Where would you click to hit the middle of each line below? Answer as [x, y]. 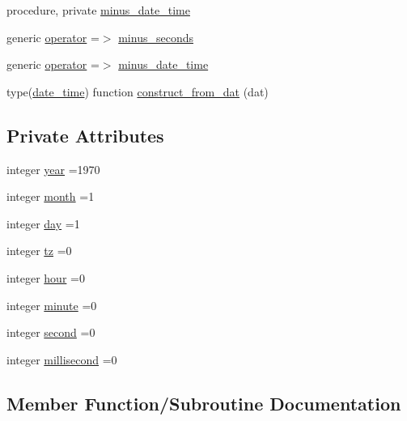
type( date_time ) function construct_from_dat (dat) [138, 91]
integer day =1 [43, 223]
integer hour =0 [46, 277]
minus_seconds [156, 37]
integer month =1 [51, 196]
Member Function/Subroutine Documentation [204, 403]
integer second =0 [51, 332]
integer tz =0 [39, 251]
